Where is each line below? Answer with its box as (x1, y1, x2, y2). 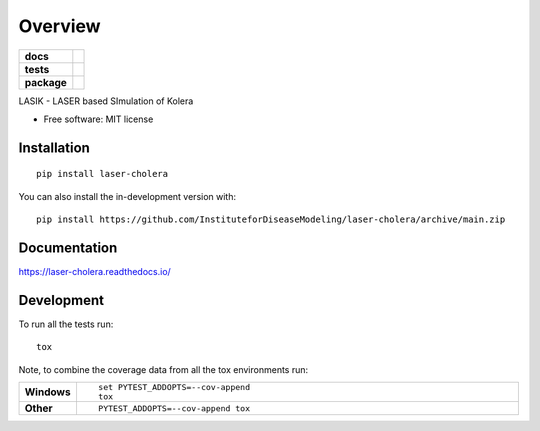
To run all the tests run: (18, 318, 114, 330)
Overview (18, 15, 101, 37)
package (24, 75, 67, 89)
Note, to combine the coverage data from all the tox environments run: (18, 363, 309, 375)
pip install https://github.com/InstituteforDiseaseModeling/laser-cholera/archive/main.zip (36, 214, 506, 225)
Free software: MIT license (43, 113, 154, 125)
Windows (24, 385, 71, 399)
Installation (18, 139, 90, 156)
